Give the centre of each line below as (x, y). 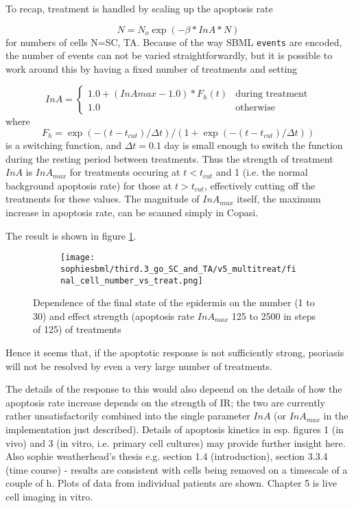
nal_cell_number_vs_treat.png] (132, 280)
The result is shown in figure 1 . (71, 235)
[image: (78, 258)
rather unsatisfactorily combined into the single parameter (128, 416)
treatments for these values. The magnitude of (103, 199)
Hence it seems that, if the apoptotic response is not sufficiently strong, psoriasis (175, 352)
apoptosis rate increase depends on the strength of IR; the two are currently (165, 402)
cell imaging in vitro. (49, 496)
